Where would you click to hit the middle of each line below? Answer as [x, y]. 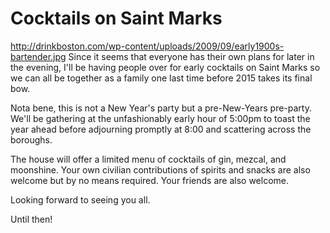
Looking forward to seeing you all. [80, 199]
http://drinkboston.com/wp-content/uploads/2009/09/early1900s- [147, 46]
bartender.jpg [38, 56]
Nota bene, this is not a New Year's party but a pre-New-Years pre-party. [161, 108]
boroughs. [31, 139]
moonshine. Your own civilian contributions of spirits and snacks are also [160, 169]
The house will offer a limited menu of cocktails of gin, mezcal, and [148, 159]
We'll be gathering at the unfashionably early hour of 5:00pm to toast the [160, 118]
